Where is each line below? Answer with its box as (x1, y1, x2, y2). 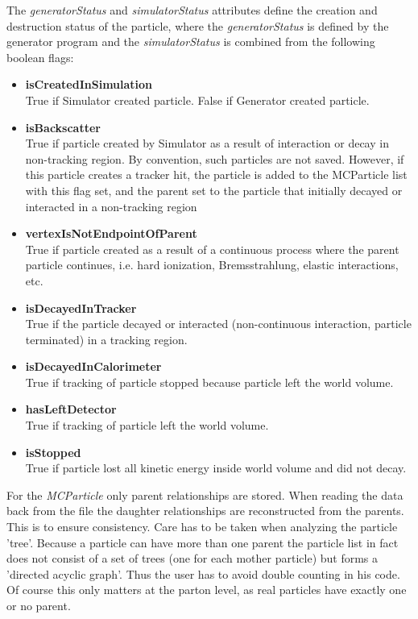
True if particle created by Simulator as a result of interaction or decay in (25, 135, 389, 152)
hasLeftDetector (25, 401, 117, 418)
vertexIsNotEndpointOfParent (25, 225, 197, 242)
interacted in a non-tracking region (25, 197, 197, 214)
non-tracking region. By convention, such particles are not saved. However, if (25, 150, 404, 167)
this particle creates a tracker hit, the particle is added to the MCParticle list (25, 166, 408, 183)
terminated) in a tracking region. (25, 330, 188, 347)
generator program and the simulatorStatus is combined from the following (6, 33, 375, 50)
